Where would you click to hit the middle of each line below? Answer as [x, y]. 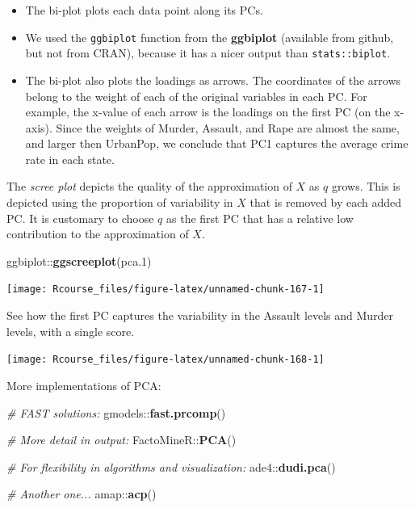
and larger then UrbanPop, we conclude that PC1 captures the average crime [217, 143]
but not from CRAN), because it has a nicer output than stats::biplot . [208, 53]
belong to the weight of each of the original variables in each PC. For [196, 96]
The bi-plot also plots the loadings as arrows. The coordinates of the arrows [213, 80]
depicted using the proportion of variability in [120, 202]
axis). [39, 127]
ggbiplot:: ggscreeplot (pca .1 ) [79, 260]
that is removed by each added [326, 202]
